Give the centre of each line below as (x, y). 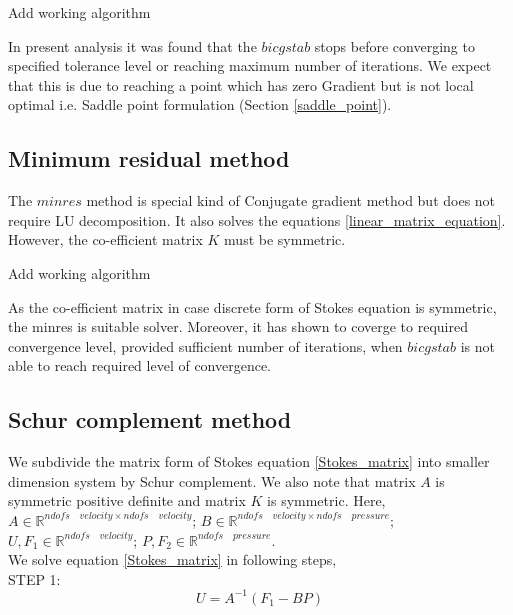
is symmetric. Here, (326, 500)
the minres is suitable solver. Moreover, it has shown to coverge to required (238, 326)
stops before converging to (394, 45)
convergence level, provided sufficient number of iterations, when (205, 345)
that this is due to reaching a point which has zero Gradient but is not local (241, 84)
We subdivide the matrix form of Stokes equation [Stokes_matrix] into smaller (249, 461)
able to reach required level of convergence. (140, 365)
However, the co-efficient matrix (105, 239)
